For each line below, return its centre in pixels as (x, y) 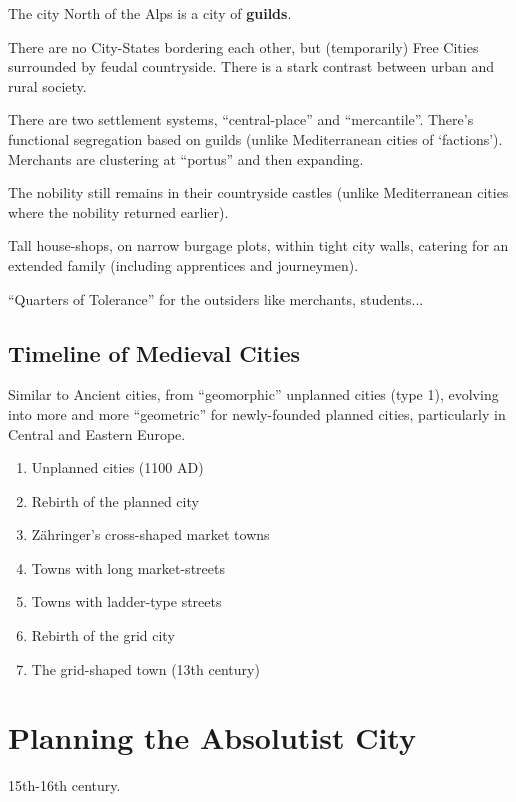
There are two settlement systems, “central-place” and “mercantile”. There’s (241, 119)
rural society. (47, 85)
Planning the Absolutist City (212, 737)
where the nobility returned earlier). (118, 211)
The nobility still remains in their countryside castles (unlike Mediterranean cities (258, 192)
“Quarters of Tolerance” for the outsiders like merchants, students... (216, 298)
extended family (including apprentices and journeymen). (183, 264)
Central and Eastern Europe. (97, 433)
